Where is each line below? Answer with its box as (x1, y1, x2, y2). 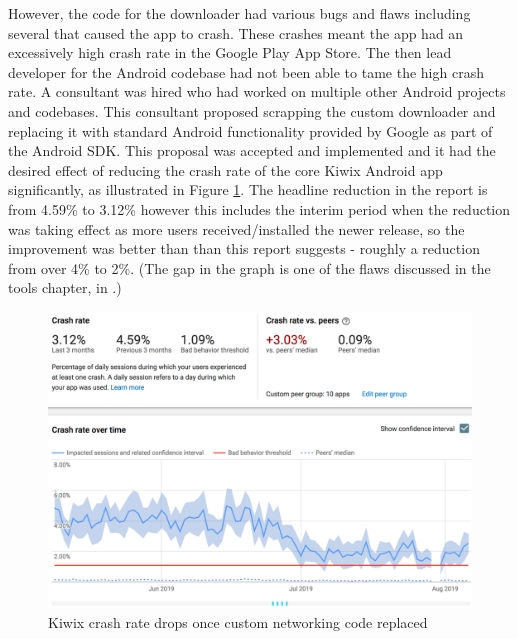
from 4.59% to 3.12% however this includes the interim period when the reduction (8, 198, 511, 219)
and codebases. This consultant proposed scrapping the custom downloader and (8, 100, 496, 121)
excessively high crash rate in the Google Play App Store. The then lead (8, 42, 452, 63)
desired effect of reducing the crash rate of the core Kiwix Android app (8, 159, 443, 180)
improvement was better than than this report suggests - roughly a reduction (8, 238, 480, 259)
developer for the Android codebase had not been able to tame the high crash (8, 61, 484, 82)
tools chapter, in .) (8, 277, 122, 298)
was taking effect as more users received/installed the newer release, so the (8, 218, 465, 239)
